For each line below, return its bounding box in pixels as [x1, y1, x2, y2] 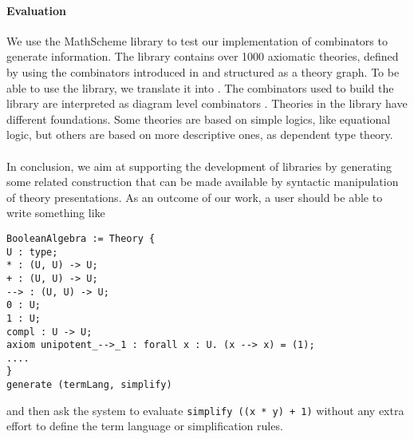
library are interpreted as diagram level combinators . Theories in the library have [6, 95, 408, 112]
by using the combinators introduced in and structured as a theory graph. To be [6, 63, 400, 80]
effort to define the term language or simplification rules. [6, 417, 283, 434]
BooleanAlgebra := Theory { [6, 232, 156, 244]
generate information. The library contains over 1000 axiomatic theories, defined [6, 48, 399, 65]
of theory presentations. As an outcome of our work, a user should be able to [6, 188, 383, 205]
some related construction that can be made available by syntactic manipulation [6, 173, 399, 190]
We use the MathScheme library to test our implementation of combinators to [6, 32, 388, 49]
